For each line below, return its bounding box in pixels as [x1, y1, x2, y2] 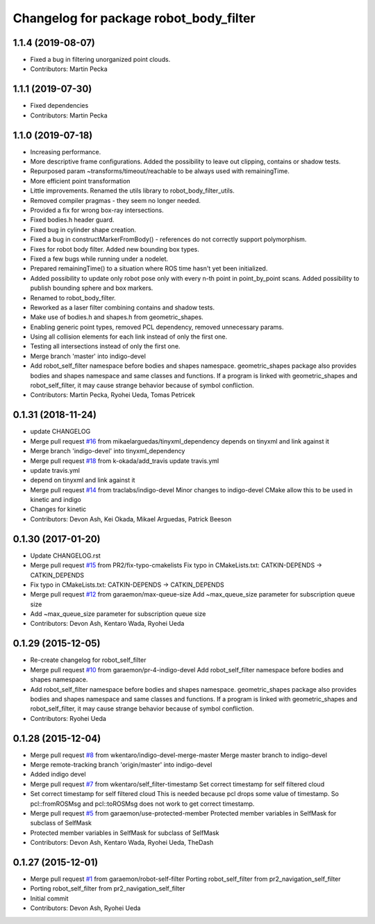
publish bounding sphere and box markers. [30, 284, 153, 292]
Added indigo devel [30, 770, 86, 779]
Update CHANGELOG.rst [30, 551, 101, 560]
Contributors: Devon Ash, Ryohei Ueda [30, 904, 141, 912]
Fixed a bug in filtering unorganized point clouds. [30, 56, 171, 64]
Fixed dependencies [30, 102, 89, 110]
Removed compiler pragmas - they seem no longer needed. [30, 196, 201, 204]
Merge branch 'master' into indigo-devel [30, 352, 146, 360]
